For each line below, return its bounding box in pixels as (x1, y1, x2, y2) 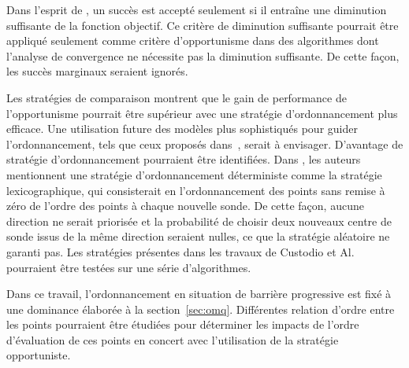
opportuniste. (6, 347, 71, 363)
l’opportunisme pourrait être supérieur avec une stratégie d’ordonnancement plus (6, 105, 398, 121)
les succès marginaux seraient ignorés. (6, 63, 188, 79)
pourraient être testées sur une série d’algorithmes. (6, 259, 251, 275)
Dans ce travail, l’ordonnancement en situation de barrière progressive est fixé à (6, 285, 392, 302)
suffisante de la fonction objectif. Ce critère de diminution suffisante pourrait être (6, 17, 399, 33)
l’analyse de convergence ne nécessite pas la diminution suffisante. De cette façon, (6, 47, 400, 64)
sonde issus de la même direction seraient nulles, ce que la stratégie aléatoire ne (6, 228, 390, 245)
